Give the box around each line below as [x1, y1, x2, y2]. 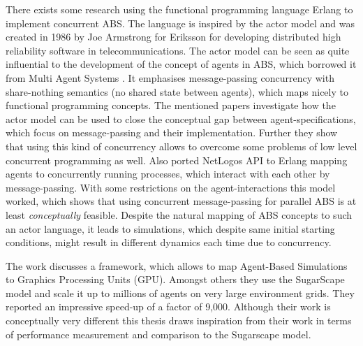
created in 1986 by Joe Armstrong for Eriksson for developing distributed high [6, 29, 341, 44]
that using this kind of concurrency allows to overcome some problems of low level [6, 138, 357, 153]
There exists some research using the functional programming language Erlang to [6, 2, 353, 16]
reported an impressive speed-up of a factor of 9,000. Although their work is [6, 299, 331, 314]
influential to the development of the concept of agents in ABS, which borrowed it [6, 57, 357, 71]
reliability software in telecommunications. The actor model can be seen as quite [6, 43, 350, 57]
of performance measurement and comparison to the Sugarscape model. [6, 326, 311, 341]
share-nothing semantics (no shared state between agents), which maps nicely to [6, 84, 348, 99]
